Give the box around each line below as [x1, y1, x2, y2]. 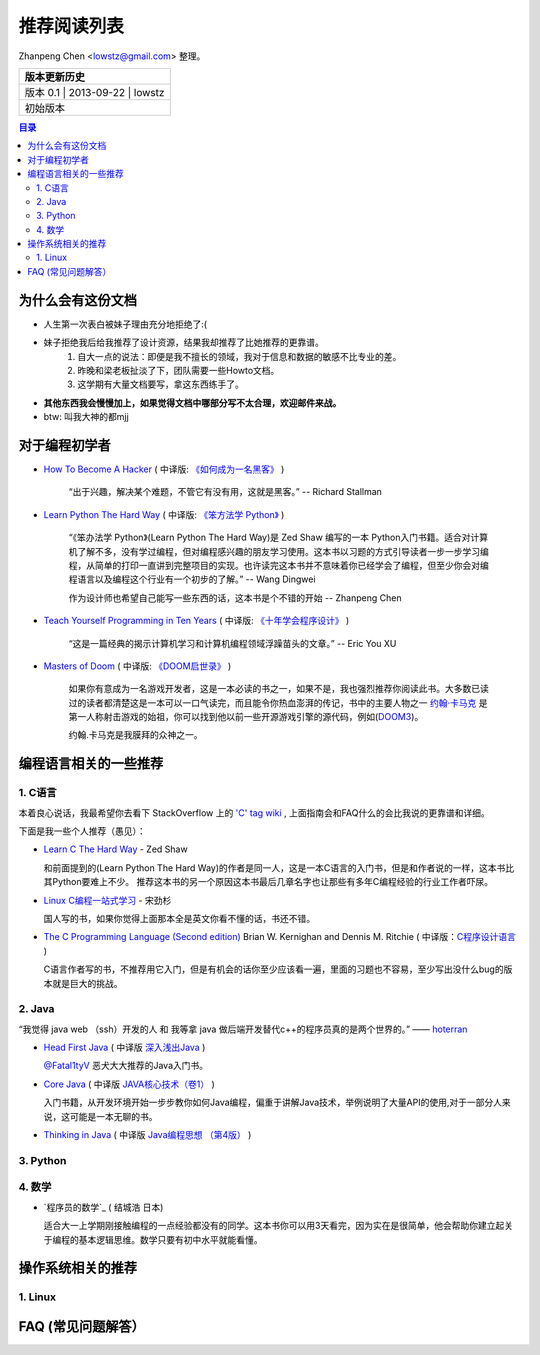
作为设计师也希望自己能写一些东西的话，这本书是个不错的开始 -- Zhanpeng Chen [68, 591, 402, 604]
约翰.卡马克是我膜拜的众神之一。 [68, 729, 204, 741]
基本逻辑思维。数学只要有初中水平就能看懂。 [78, 1233, 263, 1245]
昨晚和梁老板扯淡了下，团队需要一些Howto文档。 [77, 364, 280, 376]
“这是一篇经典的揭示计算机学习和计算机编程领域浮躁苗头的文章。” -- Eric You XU [68, 637, 397, 649]
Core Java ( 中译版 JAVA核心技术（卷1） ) [43, 1078, 215, 1090]
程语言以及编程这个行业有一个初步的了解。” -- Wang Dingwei [68, 573, 316, 585]
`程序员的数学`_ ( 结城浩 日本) [43, 1201, 164, 1213]
